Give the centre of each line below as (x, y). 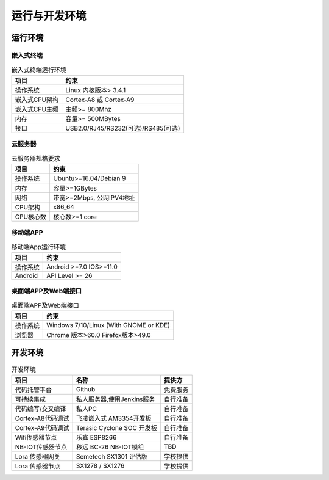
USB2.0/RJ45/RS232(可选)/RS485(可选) (123, 128)
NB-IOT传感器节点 (41, 447)
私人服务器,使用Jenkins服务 (115, 399)
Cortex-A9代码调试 (42, 427)
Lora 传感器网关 (37, 456)
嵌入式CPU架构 (37, 100)
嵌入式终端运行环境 (39, 70)
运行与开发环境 (49, 16)
